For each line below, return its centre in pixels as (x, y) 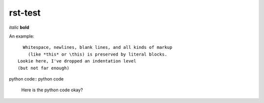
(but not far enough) (44, 68)
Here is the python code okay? (52, 90)
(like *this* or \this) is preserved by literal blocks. (97, 54)
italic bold (19, 27)
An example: (22, 36)
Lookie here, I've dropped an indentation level (77, 61)
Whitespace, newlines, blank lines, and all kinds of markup (98, 47)
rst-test (25, 13)
